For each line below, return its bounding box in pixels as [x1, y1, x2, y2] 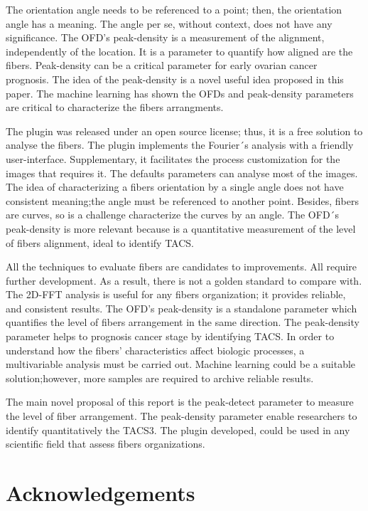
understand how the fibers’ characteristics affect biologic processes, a [6, 342, 305, 357]
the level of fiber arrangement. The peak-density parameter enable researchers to [6, 409, 357, 423]
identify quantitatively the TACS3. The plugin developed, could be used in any [6, 422, 350, 437]
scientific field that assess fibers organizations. [6, 436, 205, 451]
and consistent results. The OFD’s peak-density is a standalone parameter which [6, 300, 357, 315]
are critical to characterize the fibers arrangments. [6, 100, 224, 115]
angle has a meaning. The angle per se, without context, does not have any [6, 16, 332, 31]
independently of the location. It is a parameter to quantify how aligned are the [6, 43, 353, 58]
